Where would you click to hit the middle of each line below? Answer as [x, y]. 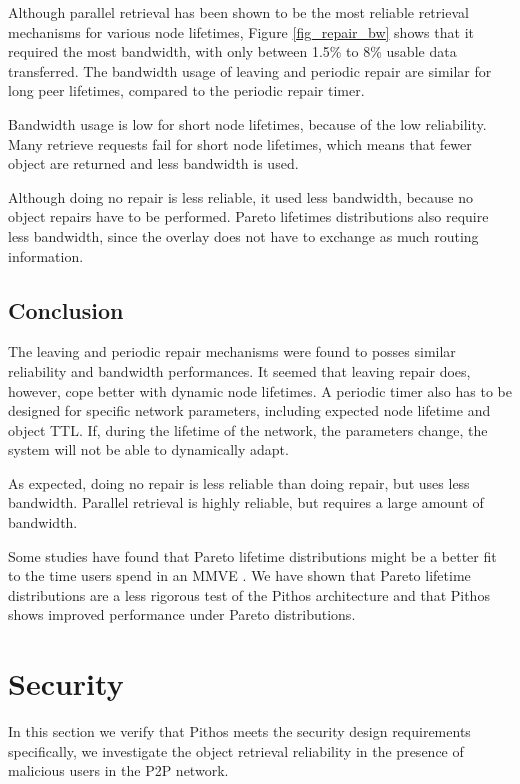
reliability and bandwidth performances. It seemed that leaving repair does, [239, 370]
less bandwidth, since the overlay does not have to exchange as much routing [243, 235]
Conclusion [66, 309]
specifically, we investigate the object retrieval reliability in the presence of [236, 750]
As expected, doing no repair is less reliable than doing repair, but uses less [239, 482]
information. [46, 255]
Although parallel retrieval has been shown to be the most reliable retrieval [238, 12]
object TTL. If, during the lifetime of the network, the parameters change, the [248, 429]
